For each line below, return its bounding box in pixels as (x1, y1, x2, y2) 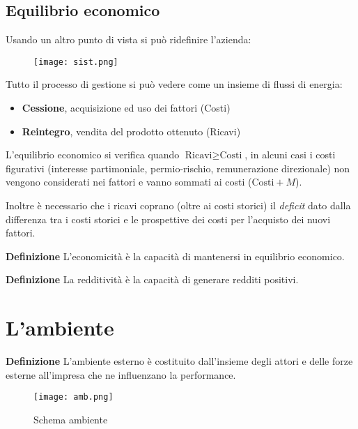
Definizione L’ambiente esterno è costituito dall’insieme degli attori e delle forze (6, 354, 353, 368)
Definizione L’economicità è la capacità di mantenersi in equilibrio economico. (6, 248, 345, 263)
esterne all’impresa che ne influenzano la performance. (6, 367, 236, 382)
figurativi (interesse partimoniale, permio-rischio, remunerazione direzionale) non (6, 160, 350, 175)
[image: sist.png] (33, 57, 118, 67)
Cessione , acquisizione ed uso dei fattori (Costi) (22, 100, 231, 115)
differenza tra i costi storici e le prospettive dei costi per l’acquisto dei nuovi (6, 211, 331, 226)
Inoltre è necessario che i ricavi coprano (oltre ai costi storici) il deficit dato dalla (6, 198, 351, 213)
